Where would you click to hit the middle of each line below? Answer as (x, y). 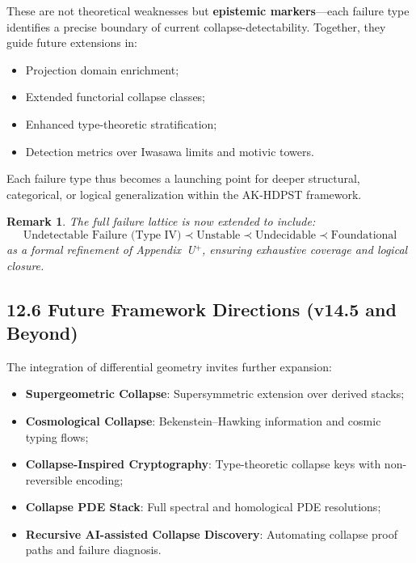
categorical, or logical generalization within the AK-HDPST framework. (184, 194)
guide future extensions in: (72, 42)
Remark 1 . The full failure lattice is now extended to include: (161, 221)
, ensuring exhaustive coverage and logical (305, 249)
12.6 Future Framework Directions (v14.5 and (202, 309)
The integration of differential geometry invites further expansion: (169, 366)
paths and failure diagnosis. (93, 550)
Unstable (219, 235)
